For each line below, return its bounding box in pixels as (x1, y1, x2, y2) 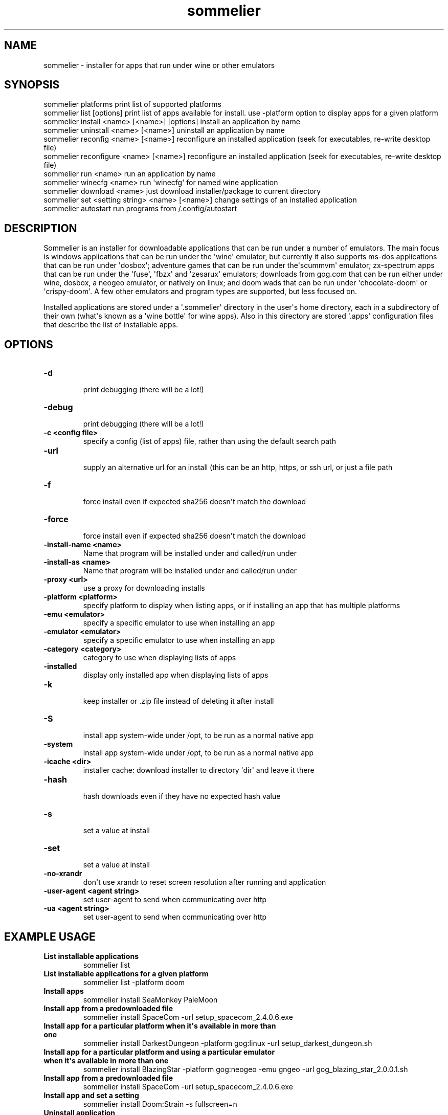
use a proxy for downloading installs (83, 584, 205, 593)
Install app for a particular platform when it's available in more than (43, 1021, 276, 1030)
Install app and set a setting (43, 1090, 139, 1100)
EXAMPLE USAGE (4, 930, 96, 943)
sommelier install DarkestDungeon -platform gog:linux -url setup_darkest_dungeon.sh (83, 1038, 372, 1047)
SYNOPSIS (4, 78, 60, 92)
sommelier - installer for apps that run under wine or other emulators (43, 60, 275, 70)
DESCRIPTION (4, 221, 77, 235)
